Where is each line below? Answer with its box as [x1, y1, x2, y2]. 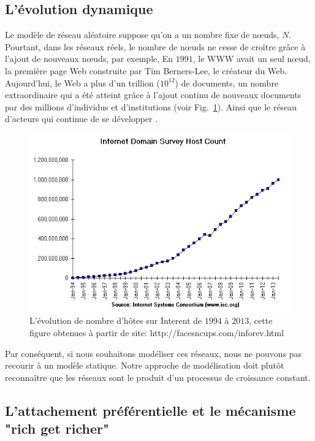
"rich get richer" [5, 419, 110, 438]
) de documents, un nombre [175, 76, 279, 89]
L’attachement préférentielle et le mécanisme [5, 401, 296, 420]
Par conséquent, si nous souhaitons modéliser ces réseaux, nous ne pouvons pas [5, 347, 302, 359]
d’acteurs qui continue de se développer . [5, 112, 158, 125]
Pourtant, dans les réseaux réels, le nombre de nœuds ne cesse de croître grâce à [5, 40, 306, 53]
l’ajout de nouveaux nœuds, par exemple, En [5, 52, 173, 65]
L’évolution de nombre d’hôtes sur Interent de [29, 314, 202, 327]
